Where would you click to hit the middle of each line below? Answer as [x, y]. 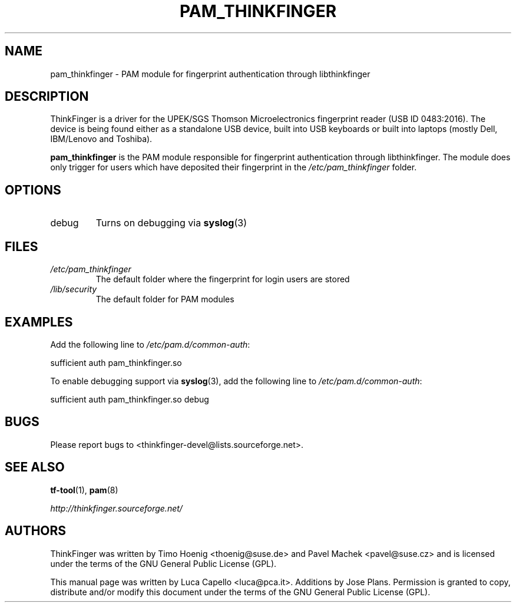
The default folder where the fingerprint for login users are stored [223, 279]
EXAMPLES [39, 322]
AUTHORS [36, 531]
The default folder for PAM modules [165, 299]
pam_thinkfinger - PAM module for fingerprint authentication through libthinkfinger [210, 74]
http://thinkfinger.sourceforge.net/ [116, 508]
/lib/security [74, 289]
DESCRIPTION [47, 97]
